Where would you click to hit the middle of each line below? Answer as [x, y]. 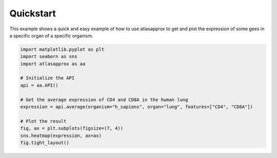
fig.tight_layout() [45, 143]
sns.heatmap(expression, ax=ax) [61, 135]
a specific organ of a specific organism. [51, 35]
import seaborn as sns [49, 57]
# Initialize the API [47, 78]
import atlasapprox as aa [53, 64]
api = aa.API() [39, 85]
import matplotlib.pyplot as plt [62, 49]
